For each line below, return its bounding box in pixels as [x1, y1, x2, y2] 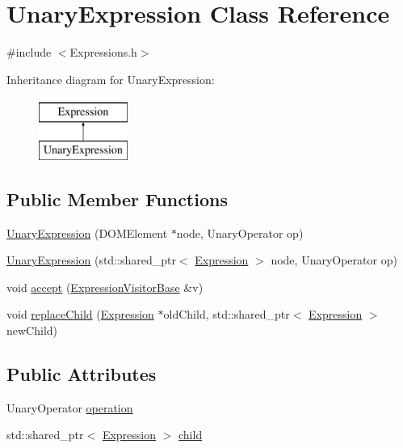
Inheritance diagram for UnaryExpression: [6, 70, 215, 87]
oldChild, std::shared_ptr [163, 306, 290, 323]
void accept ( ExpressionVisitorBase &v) [6, 278, 204, 295]
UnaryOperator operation [6, 399, 133, 416]
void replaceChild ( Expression [6, 306, 154, 323]
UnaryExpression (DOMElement [6, 224, 168, 241]
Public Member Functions [6, 186, 228, 211]
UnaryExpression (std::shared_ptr [6, 251, 176, 268]
